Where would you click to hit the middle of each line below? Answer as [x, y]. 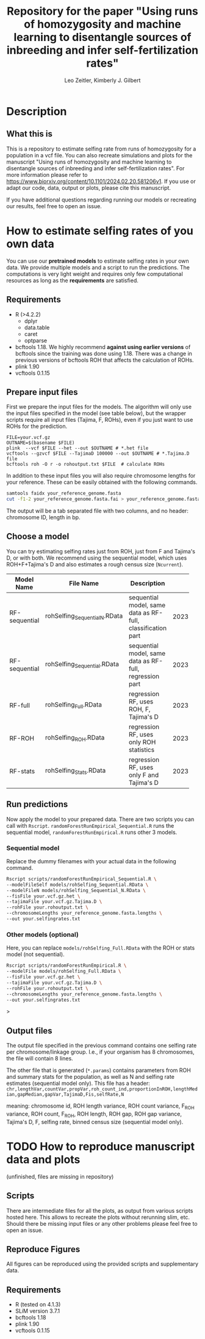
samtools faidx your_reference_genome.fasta [64, 493]
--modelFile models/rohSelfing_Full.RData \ [64, 972]
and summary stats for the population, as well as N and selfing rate [91, 1077]
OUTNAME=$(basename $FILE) [41, 443]
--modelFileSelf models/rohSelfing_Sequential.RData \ [77, 885]
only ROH [142, 742]
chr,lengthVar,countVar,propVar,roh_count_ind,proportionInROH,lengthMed [102, 1089]
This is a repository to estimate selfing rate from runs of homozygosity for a [101, 149]
